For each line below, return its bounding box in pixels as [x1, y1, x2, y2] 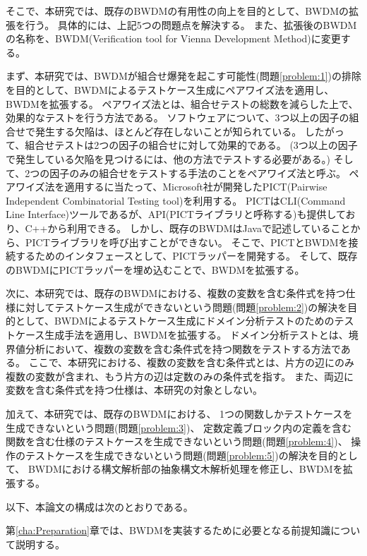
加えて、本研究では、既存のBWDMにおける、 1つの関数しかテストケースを [6, 406, 353, 421]
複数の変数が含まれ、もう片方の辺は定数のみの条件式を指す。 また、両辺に [6, 368, 354, 383]
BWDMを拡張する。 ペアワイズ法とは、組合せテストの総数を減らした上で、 [6, 96, 359, 111]
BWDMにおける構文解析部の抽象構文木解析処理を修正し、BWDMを [28, 461, 343, 476]
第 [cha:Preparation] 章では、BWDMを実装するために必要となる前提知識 [6, 523, 331, 538]
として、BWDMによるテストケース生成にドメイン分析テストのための [15, 313, 335, 328]
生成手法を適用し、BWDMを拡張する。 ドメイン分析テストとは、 [44, 327, 349, 342]
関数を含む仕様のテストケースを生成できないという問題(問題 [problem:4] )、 [6, 434, 348, 449]
